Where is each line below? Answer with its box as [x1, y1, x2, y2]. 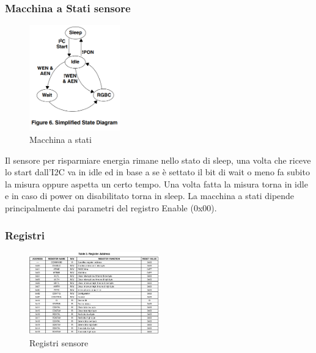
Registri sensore [29, 336, 89, 349]
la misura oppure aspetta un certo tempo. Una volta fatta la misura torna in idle [5, 177, 308, 190]
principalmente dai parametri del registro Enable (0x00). [5, 202, 217, 214]
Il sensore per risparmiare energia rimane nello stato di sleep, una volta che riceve [5, 153, 311, 166]
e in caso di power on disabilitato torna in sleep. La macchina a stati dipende [5, 189, 295, 202]
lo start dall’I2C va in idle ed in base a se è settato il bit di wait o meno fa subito [5, 166, 310, 178]
